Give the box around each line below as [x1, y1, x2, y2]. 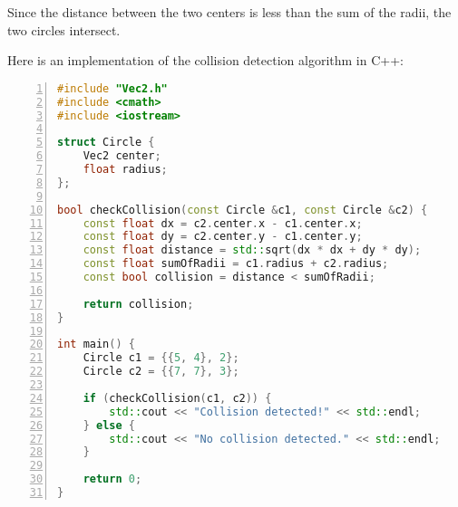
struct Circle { [57, 136, 155, 149]
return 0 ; [83, 473, 142, 486]
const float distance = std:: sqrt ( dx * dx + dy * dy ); [83, 244, 422, 257]
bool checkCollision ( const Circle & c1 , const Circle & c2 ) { [57, 203, 428, 216]
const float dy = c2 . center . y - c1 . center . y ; [83, 230, 363, 244]
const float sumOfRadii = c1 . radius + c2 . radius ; [83, 257, 389, 271]
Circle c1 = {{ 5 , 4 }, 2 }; [83, 351, 239, 365]
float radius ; [83, 163, 168, 177]
